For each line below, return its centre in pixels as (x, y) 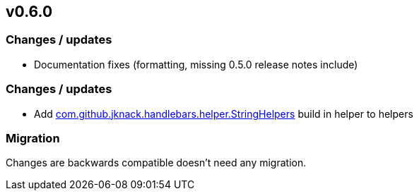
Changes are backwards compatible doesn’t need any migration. (156, 163)
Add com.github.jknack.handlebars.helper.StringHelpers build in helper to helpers (224, 114)
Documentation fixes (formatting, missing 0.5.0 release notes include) (196, 64)
